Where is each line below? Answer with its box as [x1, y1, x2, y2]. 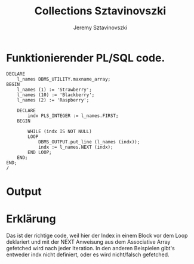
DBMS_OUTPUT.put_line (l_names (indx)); [38, 139, 140, 145]
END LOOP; [27, 149, 52, 155]
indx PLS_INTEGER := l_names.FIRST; [27, 112, 119, 119]
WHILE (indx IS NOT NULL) [27, 128, 93, 134]
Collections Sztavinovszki [34, 4, 167, 18]
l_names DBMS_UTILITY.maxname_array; [17, 76, 111, 82]
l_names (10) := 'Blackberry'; [17, 91, 95, 98]
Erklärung [6, 212, 56, 226]
